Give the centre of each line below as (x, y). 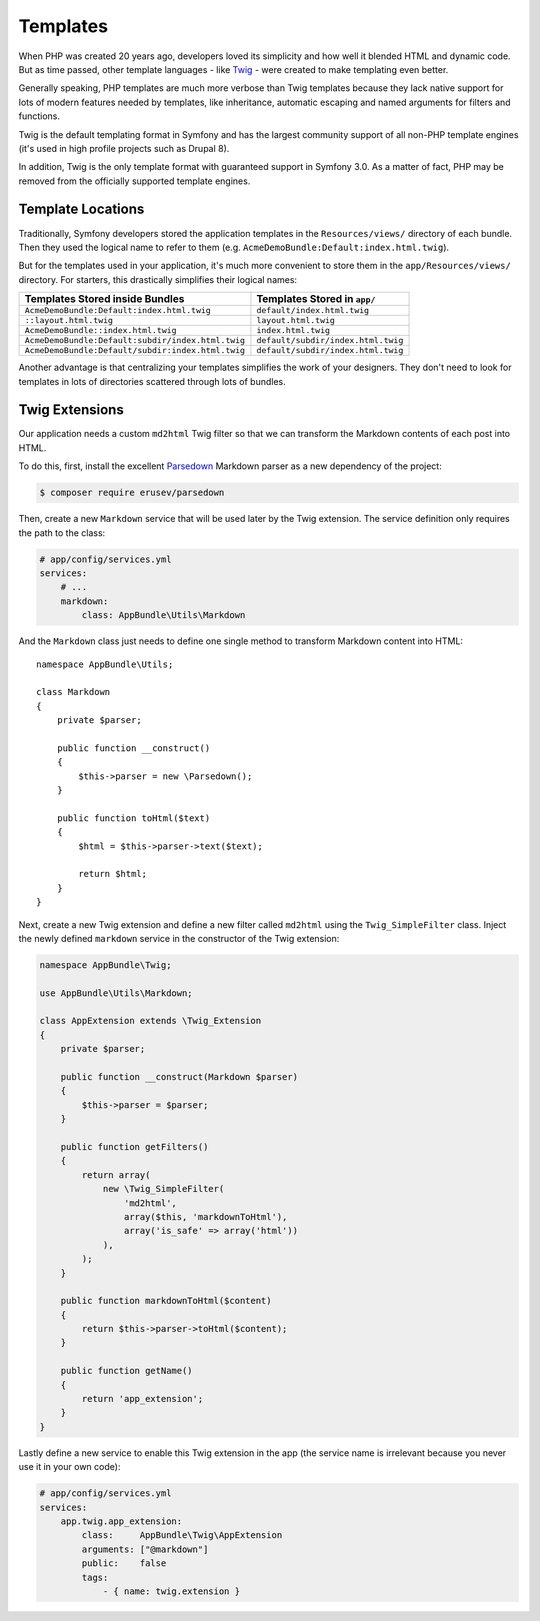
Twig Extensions (71, 410)
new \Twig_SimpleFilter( (163, 1189)
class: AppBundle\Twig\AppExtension (182, 1535)
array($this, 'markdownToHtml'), (205, 1216)
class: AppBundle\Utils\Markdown (163, 615)
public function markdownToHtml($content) (166, 1301)
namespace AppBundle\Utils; (105, 664)
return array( (116, 1174)
